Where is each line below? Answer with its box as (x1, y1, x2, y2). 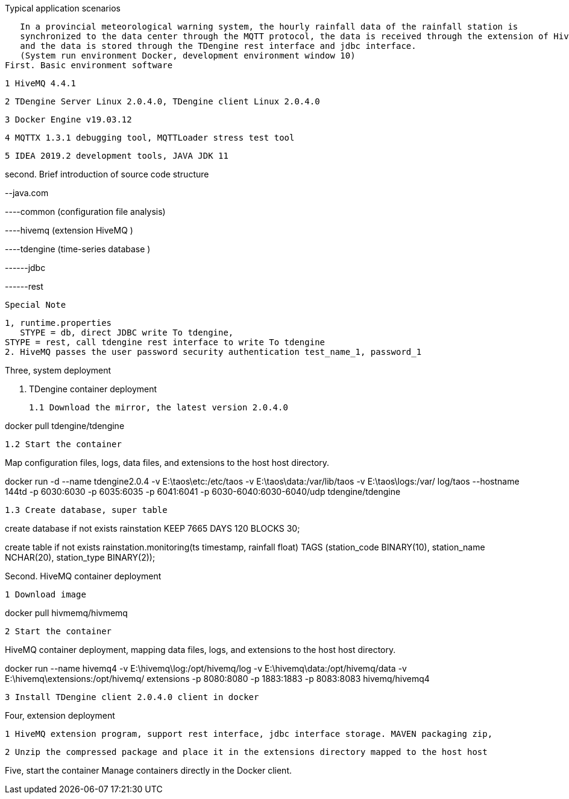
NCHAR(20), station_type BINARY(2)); (5, 552, 156, 562)
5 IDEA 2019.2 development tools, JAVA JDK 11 (5, 151, 228, 161)
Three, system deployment (5, 365, 112, 375)
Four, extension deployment (5, 710, 115, 721)
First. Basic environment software (5, 60, 173, 70)
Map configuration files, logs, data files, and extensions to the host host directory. (5, 457, 330, 468)
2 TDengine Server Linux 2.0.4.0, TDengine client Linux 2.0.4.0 (5, 97, 320, 106)
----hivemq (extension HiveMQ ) (5, 225, 133, 235)
